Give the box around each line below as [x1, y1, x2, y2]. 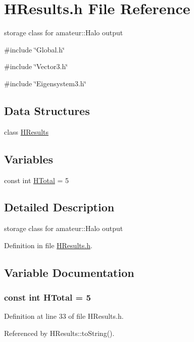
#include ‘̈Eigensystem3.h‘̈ [4, 78, 86, 88]
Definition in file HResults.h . [4, 240, 92, 250]
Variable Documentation [4, 264, 134, 280]
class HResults [4, 126, 48, 137]
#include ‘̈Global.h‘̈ [4, 44, 65, 54]
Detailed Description [4, 199, 115, 215]
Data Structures [4, 102, 90, 118]
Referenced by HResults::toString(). [4, 328, 115, 338]
